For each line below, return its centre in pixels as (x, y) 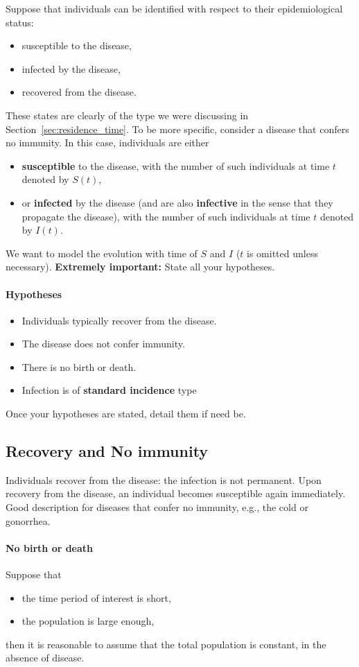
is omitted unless (282, 253)
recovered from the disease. (79, 92)
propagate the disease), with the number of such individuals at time (166, 216)
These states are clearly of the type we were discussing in (127, 115)
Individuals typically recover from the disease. (119, 320)
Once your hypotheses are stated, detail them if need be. (126, 414)
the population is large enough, (88, 621)
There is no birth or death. (79, 366)
